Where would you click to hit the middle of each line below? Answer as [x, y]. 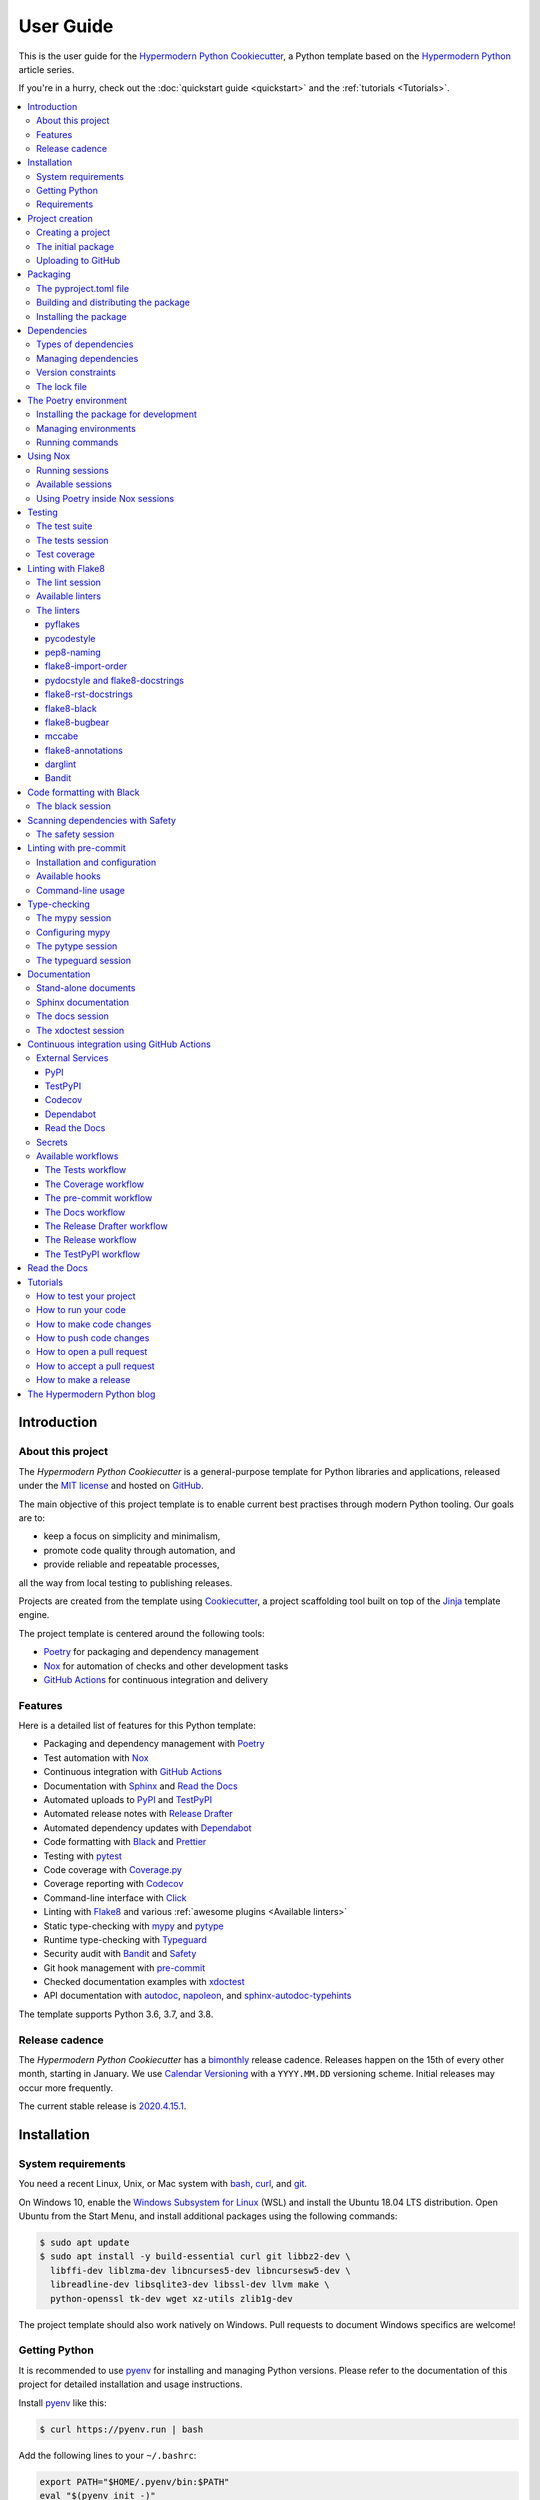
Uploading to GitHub [78, 261]
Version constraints [76, 372]
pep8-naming [73, 652]
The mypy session [74, 918]
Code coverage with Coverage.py [112, 1869]
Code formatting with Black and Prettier [125, 1842]
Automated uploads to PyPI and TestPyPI [128, 1799]
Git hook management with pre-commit [124, 1967]
